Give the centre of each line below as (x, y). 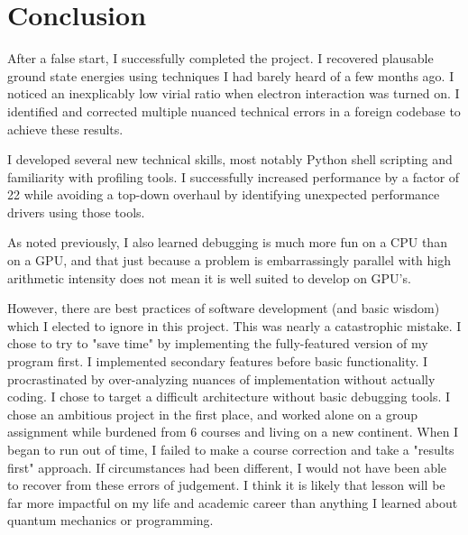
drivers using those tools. (76, 212)
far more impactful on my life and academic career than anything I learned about (233, 502)
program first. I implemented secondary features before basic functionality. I (218, 361)
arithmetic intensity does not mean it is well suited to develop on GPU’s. (209, 277)
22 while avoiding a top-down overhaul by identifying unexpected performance (224, 194)
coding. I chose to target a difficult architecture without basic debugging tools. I (229, 397)
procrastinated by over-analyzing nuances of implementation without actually (221, 378)
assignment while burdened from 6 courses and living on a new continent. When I (233, 432)
